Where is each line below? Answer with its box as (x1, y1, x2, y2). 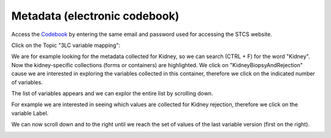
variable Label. (11, 109, 49, 117)
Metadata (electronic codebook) (11, 9, 180, 23)
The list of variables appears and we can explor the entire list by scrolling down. (11, 89, 213, 97)
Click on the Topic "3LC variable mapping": (11, 42, 121, 49)
